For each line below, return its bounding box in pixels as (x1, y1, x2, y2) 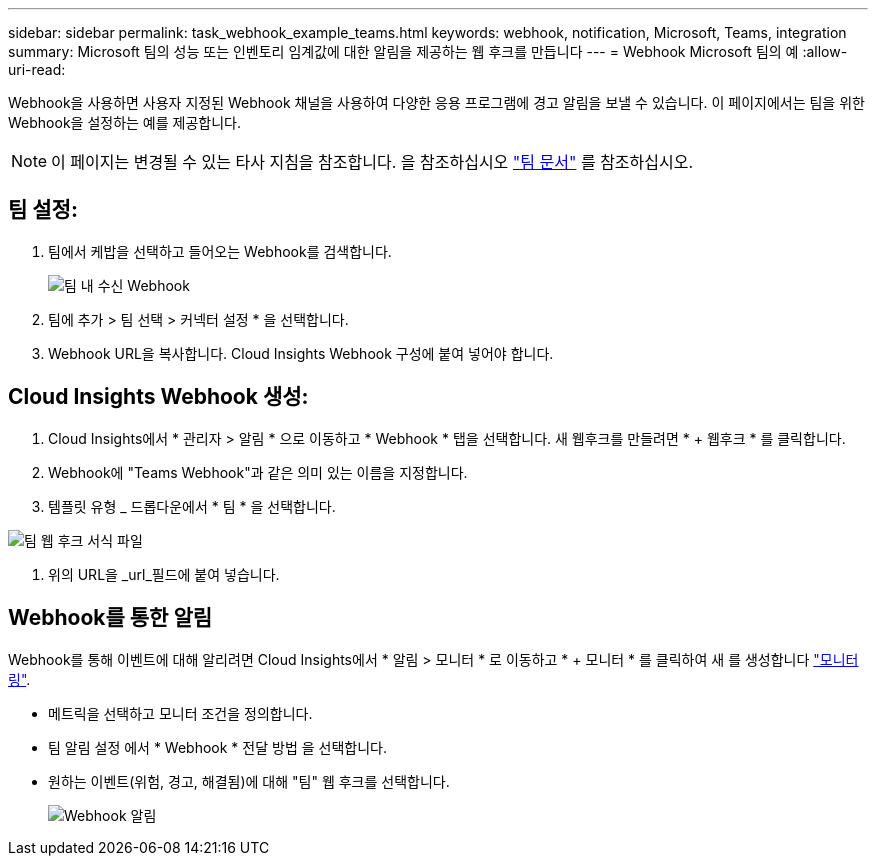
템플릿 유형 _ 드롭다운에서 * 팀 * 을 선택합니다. (48, 497, 336, 515)
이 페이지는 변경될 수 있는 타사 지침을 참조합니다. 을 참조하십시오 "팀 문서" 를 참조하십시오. (51, 152, 694, 172)
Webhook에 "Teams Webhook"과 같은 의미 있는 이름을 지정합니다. (48, 463, 468, 481)
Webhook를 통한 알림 (8, 605, 213, 631)
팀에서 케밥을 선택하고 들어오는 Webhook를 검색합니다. (48, 242, 392, 260)
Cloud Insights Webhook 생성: (8, 384, 309, 410)
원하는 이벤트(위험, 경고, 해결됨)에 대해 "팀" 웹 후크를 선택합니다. (48, 772, 450, 790)
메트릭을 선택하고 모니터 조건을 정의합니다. (48, 704, 313, 722)
